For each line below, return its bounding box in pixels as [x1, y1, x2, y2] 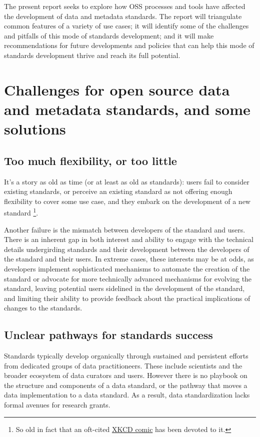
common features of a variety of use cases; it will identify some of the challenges [4, 20, 249, 31]
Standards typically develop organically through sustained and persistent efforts [4, 350, 248, 361]
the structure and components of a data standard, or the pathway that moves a [4, 379, 247, 390]
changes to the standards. [4, 302, 82, 313]
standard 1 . [4, 206, 38, 217]
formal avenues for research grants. [4, 399, 110, 410]
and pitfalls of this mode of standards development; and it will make [4, 30, 214, 40]
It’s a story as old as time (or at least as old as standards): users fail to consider [4, 176, 249, 186]
